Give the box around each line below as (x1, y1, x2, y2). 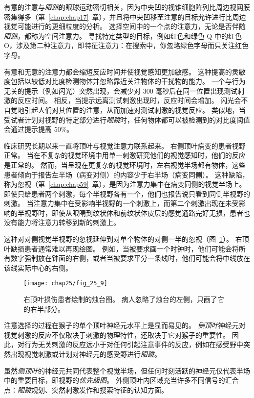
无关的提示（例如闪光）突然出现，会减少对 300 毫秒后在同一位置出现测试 (4, 85, 238, 96)
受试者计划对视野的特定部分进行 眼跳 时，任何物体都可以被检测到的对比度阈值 (4, 114, 250, 124)
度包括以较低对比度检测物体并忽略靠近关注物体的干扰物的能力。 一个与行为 (4, 76, 246, 86)
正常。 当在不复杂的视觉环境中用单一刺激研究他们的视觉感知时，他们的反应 (4, 150, 246, 160)
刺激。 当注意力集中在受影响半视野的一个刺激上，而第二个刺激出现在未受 (4, 198, 239, 208)
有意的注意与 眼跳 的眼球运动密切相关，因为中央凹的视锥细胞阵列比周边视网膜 (4, 2, 250, 12)
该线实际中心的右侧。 (4, 262, 72, 273)
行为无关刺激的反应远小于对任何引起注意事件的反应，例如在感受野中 (24, 339, 243, 349)
